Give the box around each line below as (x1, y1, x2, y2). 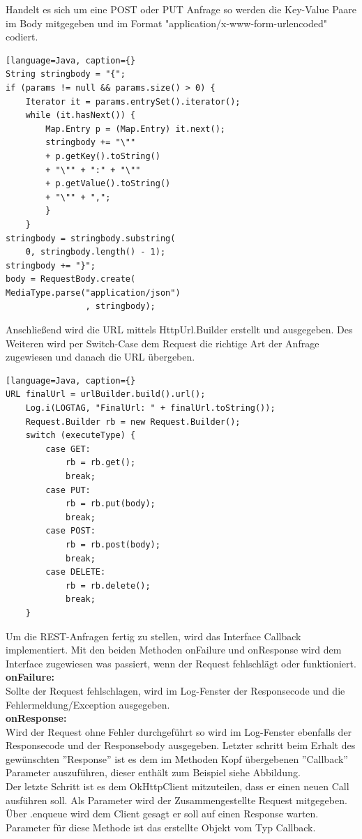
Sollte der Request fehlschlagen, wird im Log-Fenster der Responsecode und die (6, 683, 345, 697)
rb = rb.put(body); (65, 499, 156, 509)
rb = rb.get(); (65, 458, 136, 468)
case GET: (45, 444, 91, 454)
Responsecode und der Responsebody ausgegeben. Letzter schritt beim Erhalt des (6, 738, 356, 753)
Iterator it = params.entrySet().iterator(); (25, 96, 241, 107)
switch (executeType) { (25, 430, 136, 441)
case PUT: (45, 485, 91, 495)
